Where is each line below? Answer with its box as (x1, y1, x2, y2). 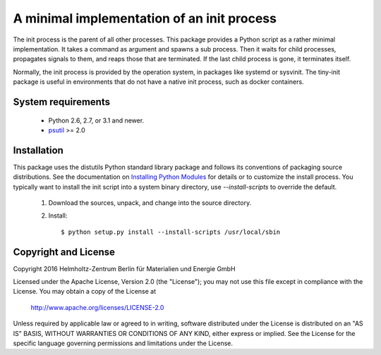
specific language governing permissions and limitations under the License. (13, 339, 233, 348)
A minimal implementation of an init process (13, 11, 277, 26)
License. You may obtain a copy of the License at (13, 287, 157, 296)
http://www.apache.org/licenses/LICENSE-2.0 (30, 303, 164, 311)
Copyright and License (13, 246, 116, 258)
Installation (13, 144, 64, 156)
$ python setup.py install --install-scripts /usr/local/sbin (61, 228, 281, 236)
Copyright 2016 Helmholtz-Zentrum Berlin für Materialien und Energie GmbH (13, 264, 236, 273)
